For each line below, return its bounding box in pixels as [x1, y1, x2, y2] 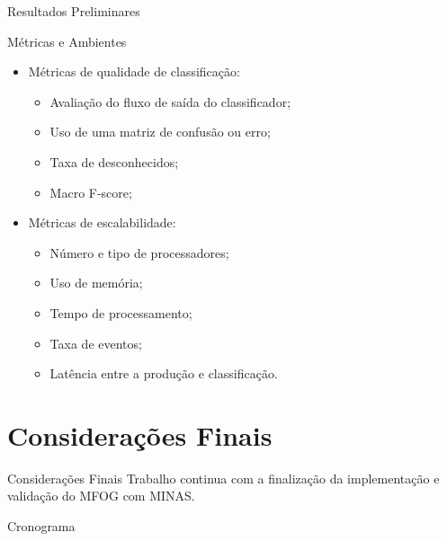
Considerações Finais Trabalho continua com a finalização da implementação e [7, 468, 440, 487]
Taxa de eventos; [49, 333, 142, 352]
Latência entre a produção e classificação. [49, 364, 278, 383]
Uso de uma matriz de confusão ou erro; [49, 122, 271, 141]
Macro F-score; [49, 182, 132, 201]
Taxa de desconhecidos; [49, 152, 179, 171]
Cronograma [7, 517, 76, 536]
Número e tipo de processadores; [49, 243, 229, 262]
